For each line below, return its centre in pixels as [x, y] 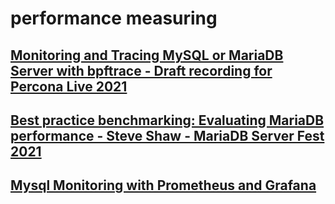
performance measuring [114, 18]
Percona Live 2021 [69, 86]
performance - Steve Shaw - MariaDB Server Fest [167, 135]
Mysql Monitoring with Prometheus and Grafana [163, 185]
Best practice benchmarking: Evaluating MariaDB [167, 120]
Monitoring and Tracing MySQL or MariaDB [147, 55]
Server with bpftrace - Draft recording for [141, 70]
